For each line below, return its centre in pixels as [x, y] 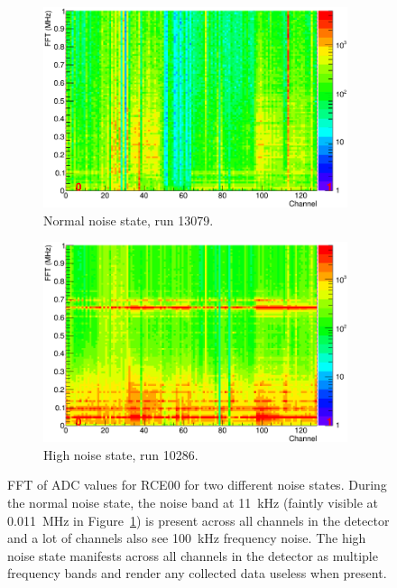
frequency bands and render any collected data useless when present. [197, 573]
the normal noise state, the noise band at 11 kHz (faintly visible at [193, 503]
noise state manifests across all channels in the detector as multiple [193, 555]
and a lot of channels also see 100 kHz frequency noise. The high [187, 538]
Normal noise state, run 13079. [129, 220]
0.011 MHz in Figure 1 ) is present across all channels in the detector [198, 520]
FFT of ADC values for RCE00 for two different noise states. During [197, 485]
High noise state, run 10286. [121, 454]
